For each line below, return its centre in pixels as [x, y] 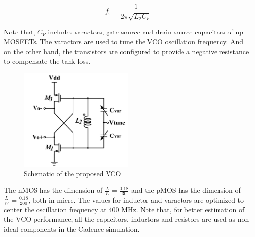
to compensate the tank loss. [47, 61]
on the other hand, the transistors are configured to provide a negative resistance [127, 51]
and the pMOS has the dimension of [186, 190]
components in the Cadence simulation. [80, 228]
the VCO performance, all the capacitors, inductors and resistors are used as [120, 219]
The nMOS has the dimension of [53, 190]
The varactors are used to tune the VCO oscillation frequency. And [142, 42]
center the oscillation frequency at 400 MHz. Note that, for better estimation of [124, 209]
